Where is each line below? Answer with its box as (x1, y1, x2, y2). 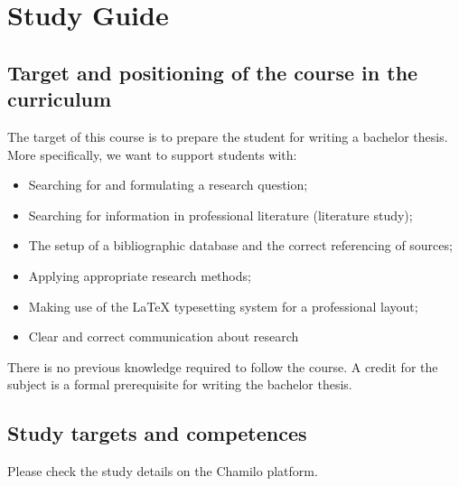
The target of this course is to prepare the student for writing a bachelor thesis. (7, 126, 448, 145)
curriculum (7, 85, 112, 113)
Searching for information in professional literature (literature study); (28, 205, 413, 224)
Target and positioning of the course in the (7, 58, 418, 86)
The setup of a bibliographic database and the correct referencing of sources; (28, 236, 453, 255)
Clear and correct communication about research (28, 327, 299, 346)
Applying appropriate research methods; (28, 266, 251, 285)
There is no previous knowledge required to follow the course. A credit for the (7, 357, 438, 376)
